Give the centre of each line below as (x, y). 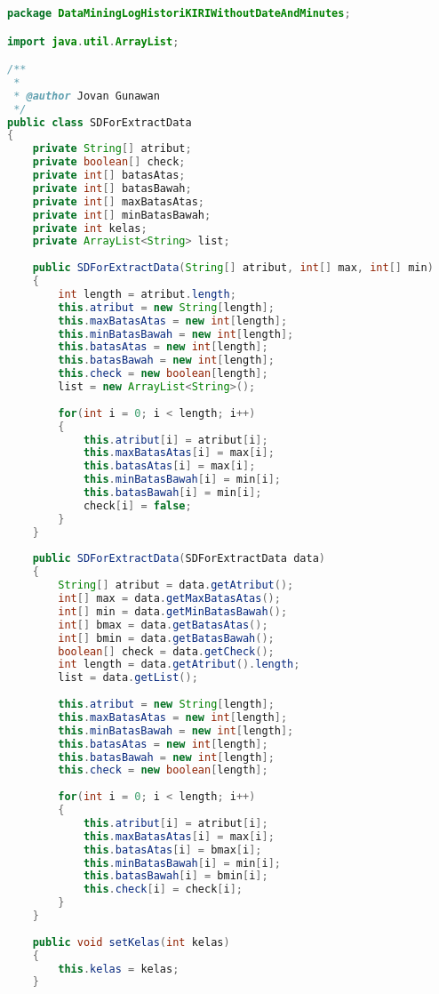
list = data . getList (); (128, 678)
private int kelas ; (90, 228)
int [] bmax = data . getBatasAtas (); (163, 625)
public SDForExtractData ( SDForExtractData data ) (179, 559)
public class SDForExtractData (100, 122)
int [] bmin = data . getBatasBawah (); (166, 638)
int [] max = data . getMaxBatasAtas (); (169, 599)
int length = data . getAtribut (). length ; (179, 665)
